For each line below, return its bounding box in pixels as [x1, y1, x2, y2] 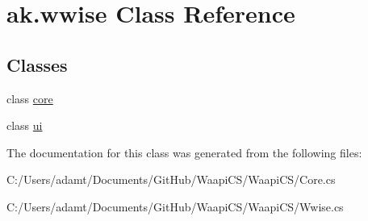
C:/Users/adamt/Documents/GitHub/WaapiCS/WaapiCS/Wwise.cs [6, 198, 344, 215]
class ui [6, 117, 43, 134]
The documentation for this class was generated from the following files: [6, 144, 362, 161]
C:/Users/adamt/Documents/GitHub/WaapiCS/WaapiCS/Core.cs [6, 171, 336, 188]
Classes [6, 52, 68, 77]
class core [6, 90, 53, 106]
